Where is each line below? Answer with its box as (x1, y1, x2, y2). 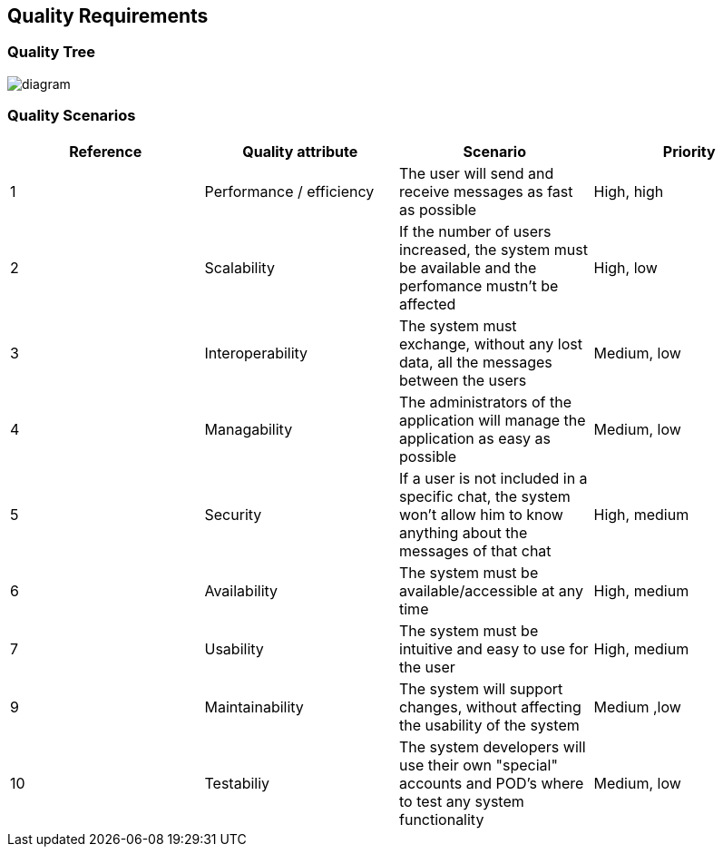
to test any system (399, 791, 524, 810)
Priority (662, 142, 716, 161)
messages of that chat (399, 541, 552, 560)
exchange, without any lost (399, 334, 582, 353)
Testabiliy (204, 773, 270, 792)
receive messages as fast (399, 182, 573, 201)
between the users (399, 370, 527, 389)
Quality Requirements (7, 5, 209, 27)
